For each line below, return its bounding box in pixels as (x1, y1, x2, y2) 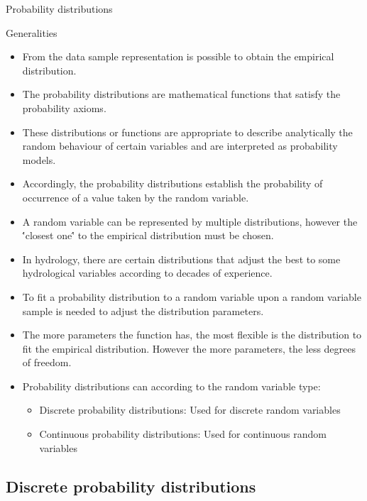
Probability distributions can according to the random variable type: (22, 378, 321, 393)
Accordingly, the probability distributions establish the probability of (22, 176, 323, 191)
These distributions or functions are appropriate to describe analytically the (22, 124, 353, 139)
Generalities (6, 25, 57, 40)
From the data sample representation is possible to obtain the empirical (22, 49, 334, 64)
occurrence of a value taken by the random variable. (22, 189, 249, 204)
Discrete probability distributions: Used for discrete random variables (39, 402, 341, 417)
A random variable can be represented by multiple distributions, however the (22, 214, 358, 229)
